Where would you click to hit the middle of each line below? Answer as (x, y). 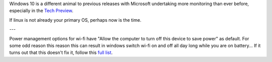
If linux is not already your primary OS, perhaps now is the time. (75, 20)
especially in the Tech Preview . (41, 11)
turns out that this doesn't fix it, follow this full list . (61, 52)
